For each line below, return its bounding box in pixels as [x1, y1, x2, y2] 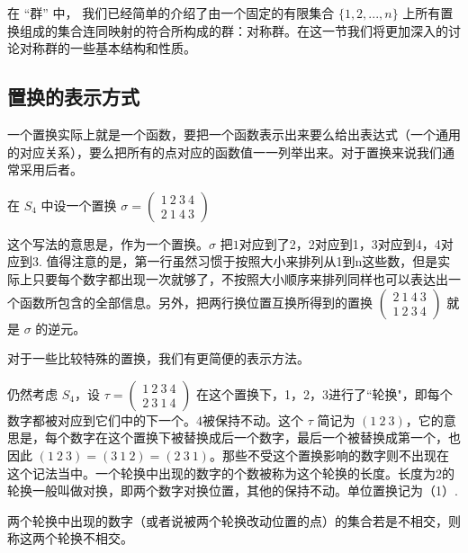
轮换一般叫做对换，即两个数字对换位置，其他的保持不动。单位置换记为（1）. [7, 481, 458, 500]
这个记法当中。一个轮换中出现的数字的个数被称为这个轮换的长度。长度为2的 [7, 463, 454, 482]
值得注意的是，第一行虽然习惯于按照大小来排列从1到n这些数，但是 [46, 252, 438, 271]
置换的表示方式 [7, 83, 139, 111]
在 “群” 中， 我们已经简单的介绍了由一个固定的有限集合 [7, 4, 335, 22]
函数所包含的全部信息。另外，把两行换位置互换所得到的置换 [19, 292, 373, 311]
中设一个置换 [40, 195, 117, 214]
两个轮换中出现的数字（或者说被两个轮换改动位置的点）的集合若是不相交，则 [7, 511, 461, 530]
